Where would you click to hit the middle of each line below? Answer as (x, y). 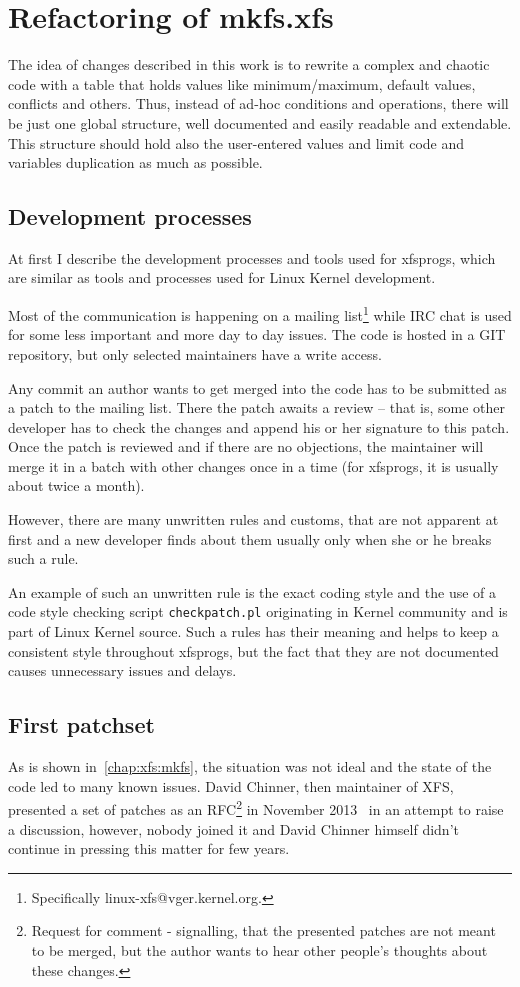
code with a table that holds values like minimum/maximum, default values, (242, 83)
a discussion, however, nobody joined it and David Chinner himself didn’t (233, 828)
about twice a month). (76, 485)
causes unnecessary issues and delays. (122, 670)
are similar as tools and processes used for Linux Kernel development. (222, 277)
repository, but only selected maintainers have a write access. (195, 353)
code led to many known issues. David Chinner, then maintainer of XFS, (231, 785)
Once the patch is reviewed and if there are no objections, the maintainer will (246, 446)
